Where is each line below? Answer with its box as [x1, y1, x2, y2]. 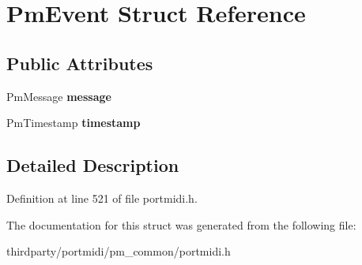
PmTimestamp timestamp [6, 114, 141, 131]
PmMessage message [6, 88, 111, 104]
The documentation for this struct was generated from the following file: [6, 216, 356, 233]
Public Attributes [6, 50, 153, 75]
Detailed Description [6, 153, 179, 177]
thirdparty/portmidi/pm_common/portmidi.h [6, 243, 231, 259]
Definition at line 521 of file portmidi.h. [6, 189, 198, 206]
